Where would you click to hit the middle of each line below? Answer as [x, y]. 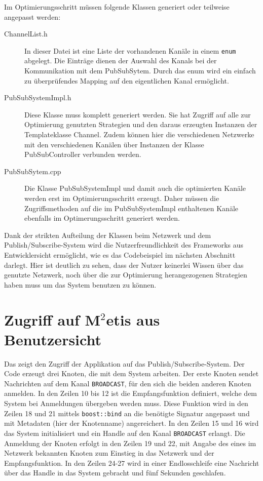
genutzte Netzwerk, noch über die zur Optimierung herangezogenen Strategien [126, 275]
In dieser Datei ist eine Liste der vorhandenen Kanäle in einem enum [130, 50]
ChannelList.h [26, 34]
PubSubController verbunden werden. [83, 154]
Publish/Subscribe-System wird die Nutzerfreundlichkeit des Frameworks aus [124, 245]
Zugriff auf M [52, 319]
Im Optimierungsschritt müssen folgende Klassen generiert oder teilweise [117, 7]
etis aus [133, 319]
